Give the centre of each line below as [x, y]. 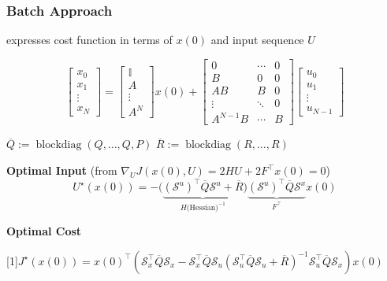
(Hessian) [202, 207]
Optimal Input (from [62, 170]
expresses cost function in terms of [89, 40]
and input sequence [257, 40]
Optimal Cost [44, 231]
